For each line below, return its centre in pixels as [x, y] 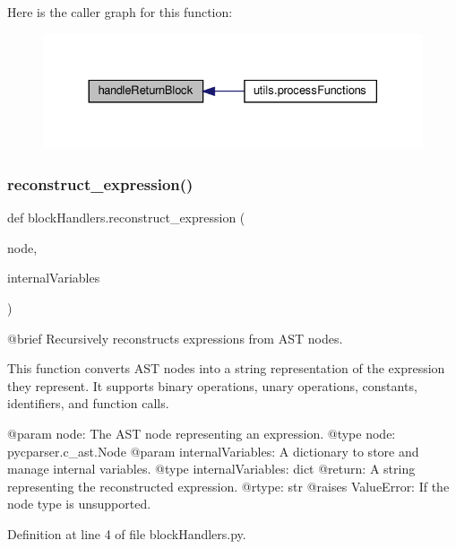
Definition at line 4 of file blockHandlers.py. [127, 533]
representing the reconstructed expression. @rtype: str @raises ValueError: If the [228, 486]
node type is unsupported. [79, 504]
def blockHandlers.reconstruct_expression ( [126, 218]
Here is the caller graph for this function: [120, 12]
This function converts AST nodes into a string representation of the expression [226, 368]
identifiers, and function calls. [88, 403]
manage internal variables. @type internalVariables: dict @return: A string [211, 469]
